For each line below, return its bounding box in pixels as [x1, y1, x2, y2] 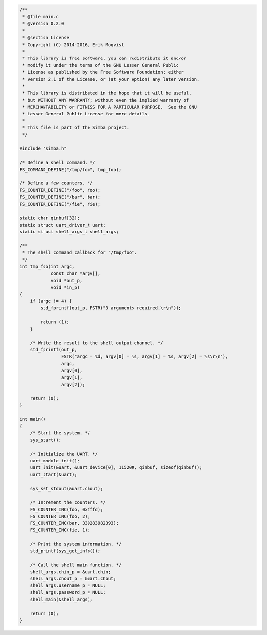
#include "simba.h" [19, 146, 67, 151]
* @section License [22, 35, 69, 41]
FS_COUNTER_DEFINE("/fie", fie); [19, 201, 101, 207]
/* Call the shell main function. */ [30, 562, 122, 568]
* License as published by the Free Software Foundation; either [22, 69, 184, 75]
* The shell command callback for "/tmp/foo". [22, 250, 137, 255]
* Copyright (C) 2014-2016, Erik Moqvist [22, 42, 124, 47]
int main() [19, 416, 46, 422]
